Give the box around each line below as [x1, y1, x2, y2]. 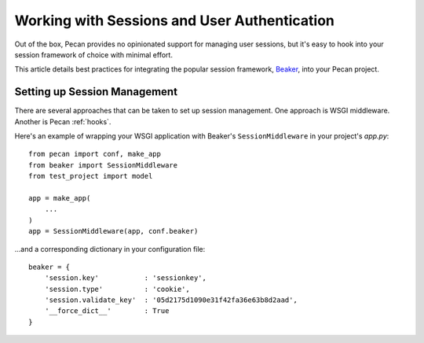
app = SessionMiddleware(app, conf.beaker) [28, 227, 199, 236]
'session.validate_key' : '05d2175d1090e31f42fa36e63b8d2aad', [44, 296, 298, 304]
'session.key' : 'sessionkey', [44, 274, 207, 282]
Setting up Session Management [14, 85, 178, 98]
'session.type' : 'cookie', [44, 284, 190, 293]
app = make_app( [28, 194, 91, 202]
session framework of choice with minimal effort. [14, 50, 173, 59]
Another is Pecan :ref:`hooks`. [14, 116, 111, 126]
